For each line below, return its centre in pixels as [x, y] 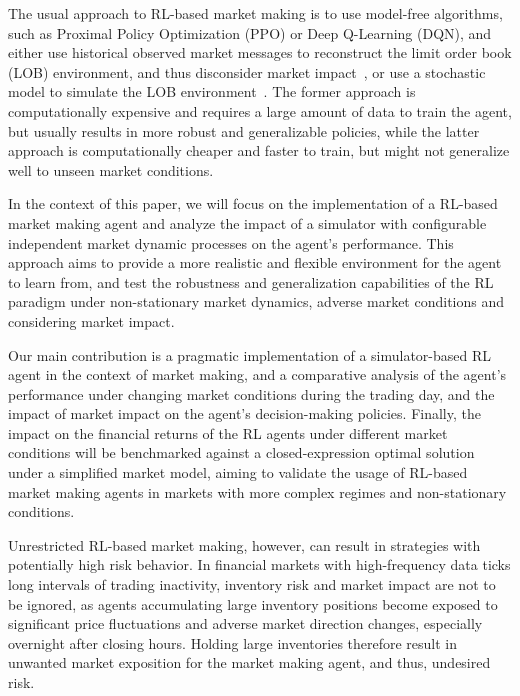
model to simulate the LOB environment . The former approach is [212, 91]
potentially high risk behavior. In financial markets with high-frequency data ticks [259, 564]
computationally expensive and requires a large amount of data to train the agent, [260, 110]
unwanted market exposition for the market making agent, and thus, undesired [249, 662]
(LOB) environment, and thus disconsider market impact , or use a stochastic [247, 71]
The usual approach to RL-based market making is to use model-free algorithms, [255, 13]
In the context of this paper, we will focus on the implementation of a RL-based [253, 203]
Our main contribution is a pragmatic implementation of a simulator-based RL [250, 354]
